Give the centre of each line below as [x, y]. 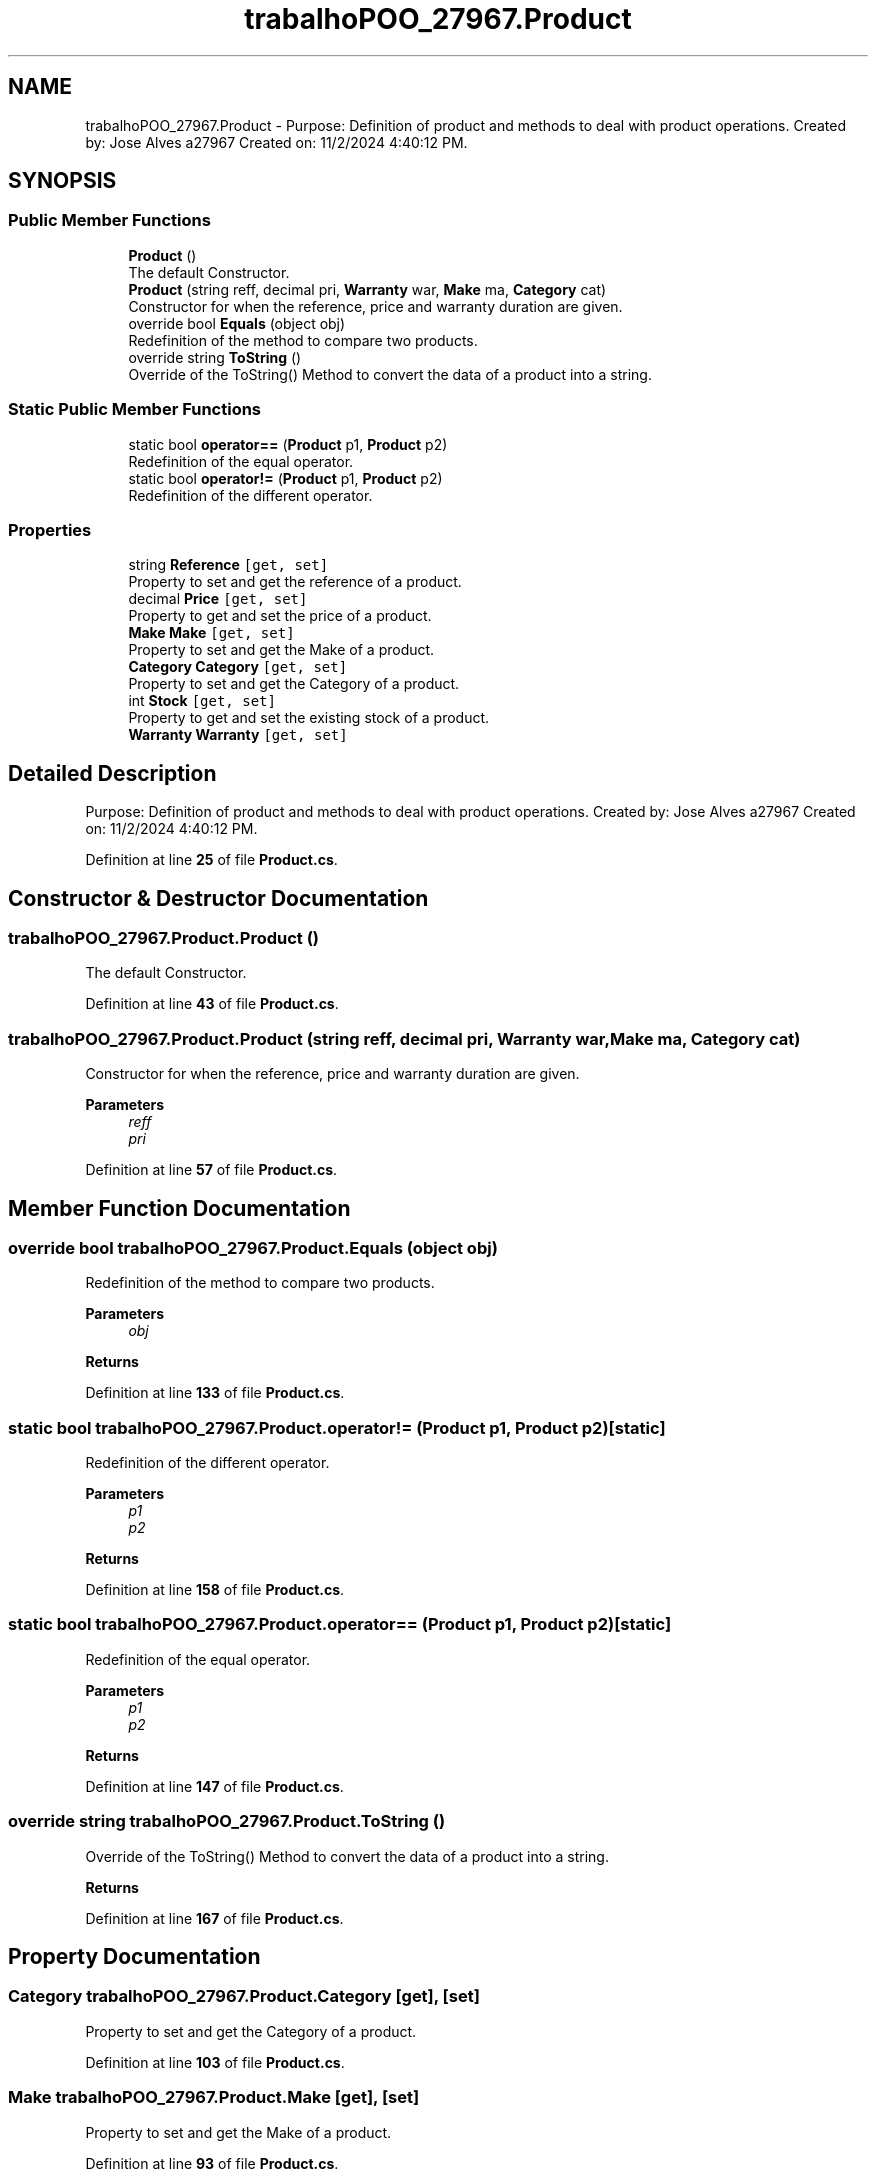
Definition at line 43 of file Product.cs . [212, 1004]
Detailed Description [112, 773]
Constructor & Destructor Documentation [218, 898]
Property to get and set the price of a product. [280, 616]
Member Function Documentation [179, 1208]
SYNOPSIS [62, 181]
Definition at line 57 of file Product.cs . [211, 1170]
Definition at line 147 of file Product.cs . [214, 1786]
